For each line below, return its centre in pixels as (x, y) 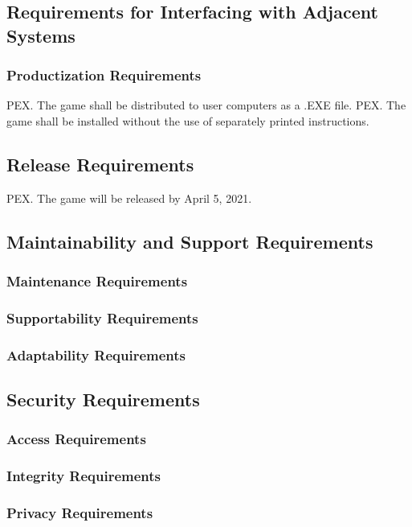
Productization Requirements (104, 75)
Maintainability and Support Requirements (190, 241)
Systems (41, 35)
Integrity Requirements (84, 476)
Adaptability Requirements (96, 354)
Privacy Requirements (80, 513)
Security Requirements (103, 399)
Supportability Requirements (102, 317)
